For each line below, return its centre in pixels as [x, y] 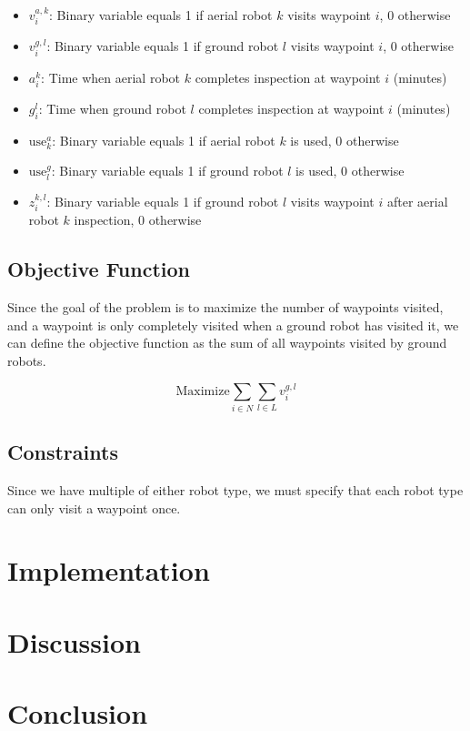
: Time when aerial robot [111, 77]
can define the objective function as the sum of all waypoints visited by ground [227, 343]
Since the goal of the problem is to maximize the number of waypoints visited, [225, 307]
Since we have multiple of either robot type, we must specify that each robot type [235, 489]
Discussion [74, 641]
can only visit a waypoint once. [94, 508]
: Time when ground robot [112, 108]
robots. [27, 360]
